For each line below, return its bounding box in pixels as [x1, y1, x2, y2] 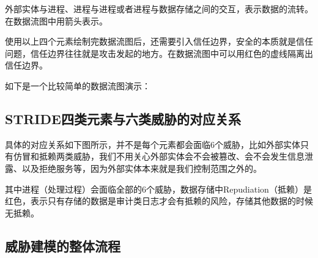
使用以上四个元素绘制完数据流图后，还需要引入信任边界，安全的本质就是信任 [5, 35, 313, 48]
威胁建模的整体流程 [5, 236, 120, 255]
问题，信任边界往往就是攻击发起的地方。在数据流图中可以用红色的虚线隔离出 [5, 46, 313, 59]
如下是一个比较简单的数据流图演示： [5, 79, 150, 92]
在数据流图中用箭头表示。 [5, 14, 108, 27]
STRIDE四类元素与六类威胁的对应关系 [5, 109, 241, 128]
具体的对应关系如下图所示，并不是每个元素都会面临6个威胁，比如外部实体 [5, 138, 300, 150]
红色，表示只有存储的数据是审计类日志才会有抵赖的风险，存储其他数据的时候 [5, 194, 313, 207]
